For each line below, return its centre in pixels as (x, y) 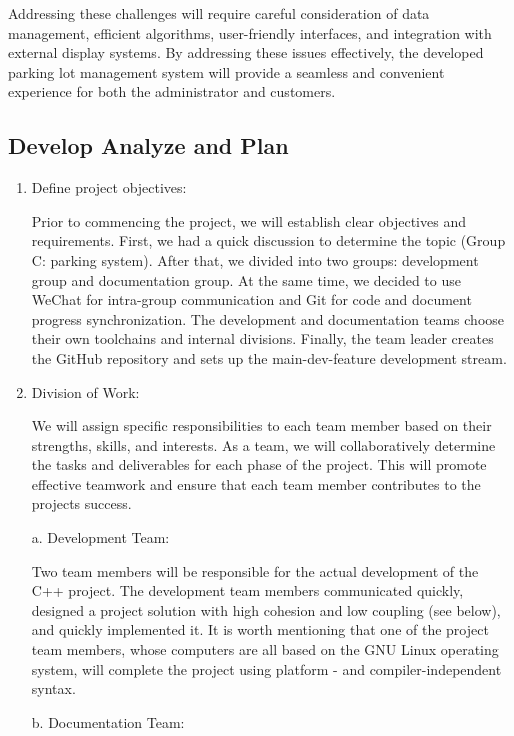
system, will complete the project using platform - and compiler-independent (266, 668)
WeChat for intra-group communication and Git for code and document (251, 299)
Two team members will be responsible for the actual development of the (255, 570)
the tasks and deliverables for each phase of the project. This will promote (259, 464)
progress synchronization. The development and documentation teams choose (268, 318)
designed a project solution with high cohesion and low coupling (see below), (266, 609)
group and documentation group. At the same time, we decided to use (246, 279)
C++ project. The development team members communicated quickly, (247, 590)
